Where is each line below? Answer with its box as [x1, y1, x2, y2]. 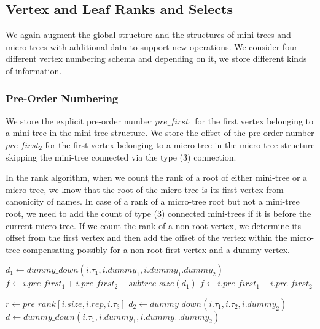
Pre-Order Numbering [6, 90, 119, 105]
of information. [6, 64, 62, 77]
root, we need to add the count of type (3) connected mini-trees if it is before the [6, 206, 311, 219]
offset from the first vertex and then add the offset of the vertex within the [6, 231, 287, 244]
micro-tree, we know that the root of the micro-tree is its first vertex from [6, 183, 284, 195]
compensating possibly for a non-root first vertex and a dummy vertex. [23, 243, 290, 255]
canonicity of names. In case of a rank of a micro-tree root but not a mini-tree [6, 195, 300, 208]
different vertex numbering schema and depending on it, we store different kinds [6, 52, 307, 65]
